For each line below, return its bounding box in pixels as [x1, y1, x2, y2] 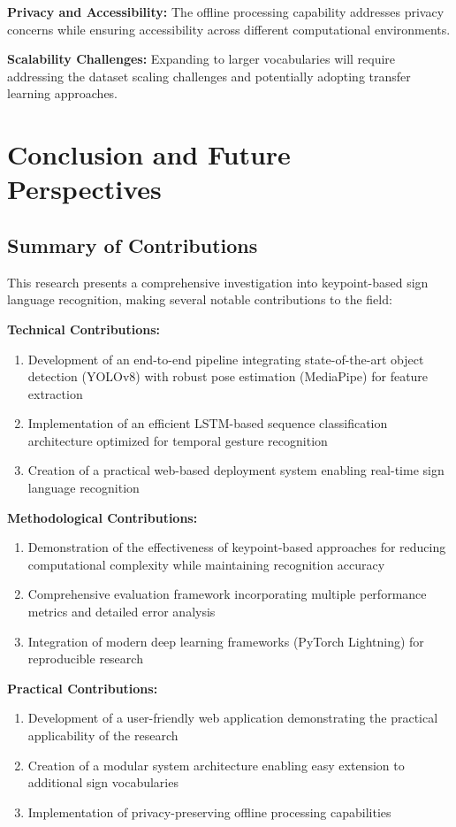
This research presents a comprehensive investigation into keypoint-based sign [7, 272, 429, 291]
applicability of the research [27, 726, 179, 745]
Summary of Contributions [7, 231, 258, 258]
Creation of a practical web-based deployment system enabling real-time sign [27, 461, 445, 479]
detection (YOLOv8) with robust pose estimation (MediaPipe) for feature [27, 367, 429, 386]
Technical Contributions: [7, 319, 161, 338]
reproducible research [27, 649, 143, 668]
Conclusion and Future [7, 136, 291, 172]
